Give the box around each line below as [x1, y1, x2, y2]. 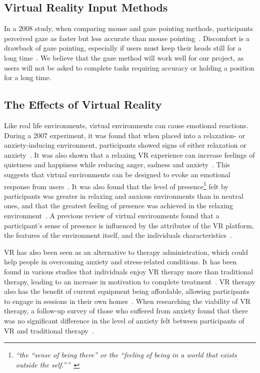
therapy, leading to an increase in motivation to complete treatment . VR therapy [4, 276, 255, 286]
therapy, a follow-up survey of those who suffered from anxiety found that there [4, 305, 248, 316]
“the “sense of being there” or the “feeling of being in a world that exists [15, 349, 237, 360]
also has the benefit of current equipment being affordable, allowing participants [4, 286, 249, 296]
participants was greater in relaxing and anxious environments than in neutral [4, 190, 243, 201]
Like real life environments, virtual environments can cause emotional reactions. [4, 120, 248, 130]
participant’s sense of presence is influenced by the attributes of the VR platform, [4, 220, 254, 230]
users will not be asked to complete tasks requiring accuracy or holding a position [4, 62, 254, 73]
